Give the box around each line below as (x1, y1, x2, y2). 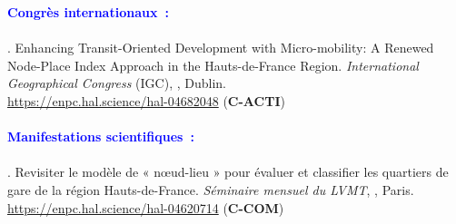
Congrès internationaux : (7, 3, 169, 21)
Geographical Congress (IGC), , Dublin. (7, 73, 226, 93)
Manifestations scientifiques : (7, 127, 194, 146)
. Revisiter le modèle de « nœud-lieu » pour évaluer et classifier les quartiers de (7, 162, 449, 181)
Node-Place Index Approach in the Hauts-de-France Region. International (7, 55, 419, 74)
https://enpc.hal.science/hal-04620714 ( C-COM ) (7, 198, 284, 217)
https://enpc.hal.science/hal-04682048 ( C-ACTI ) (7, 91, 285, 110)
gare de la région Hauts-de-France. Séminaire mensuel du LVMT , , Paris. (7, 180, 414, 199)
